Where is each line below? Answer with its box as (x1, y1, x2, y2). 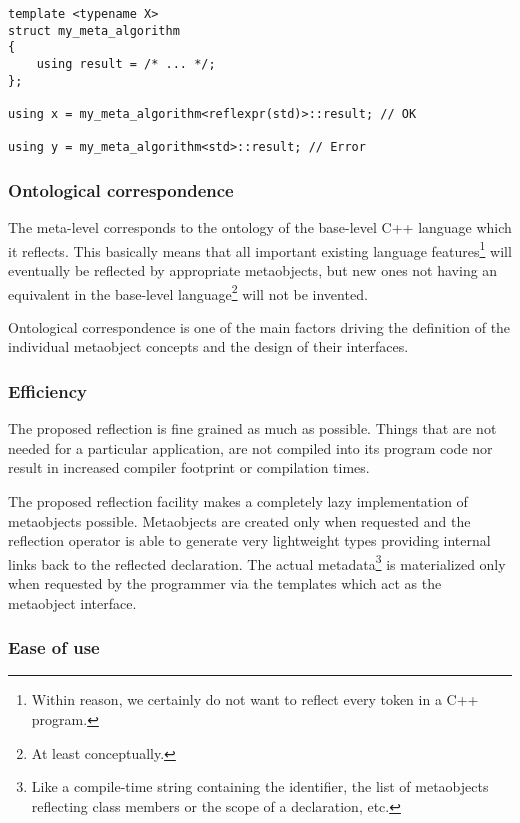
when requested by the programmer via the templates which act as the (8, 573, 442, 594)
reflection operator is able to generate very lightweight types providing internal (8, 530, 491, 551)
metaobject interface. (8, 592, 137, 613)
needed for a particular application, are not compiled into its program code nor (8, 437, 493, 458)
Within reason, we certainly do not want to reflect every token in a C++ (31, 689, 479, 710)
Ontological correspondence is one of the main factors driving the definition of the (8, 316, 511, 337)
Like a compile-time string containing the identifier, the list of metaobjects (31, 776, 489, 797)
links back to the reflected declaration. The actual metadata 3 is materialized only (8, 550, 506, 574)
